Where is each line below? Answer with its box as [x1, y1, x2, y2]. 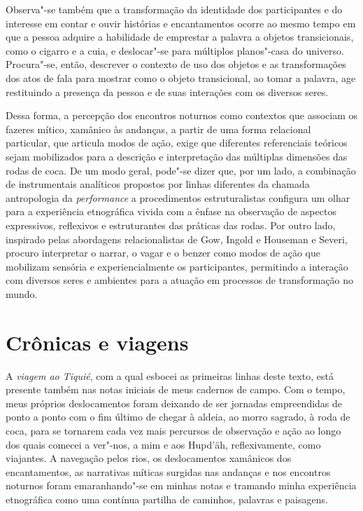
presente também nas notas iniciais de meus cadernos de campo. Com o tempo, [6, 382, 346, 397]
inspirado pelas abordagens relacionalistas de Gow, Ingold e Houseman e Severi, [6, 231, 348, 246]
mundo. [6, 286, 38, 301]
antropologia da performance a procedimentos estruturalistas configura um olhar [6, 190, 350, 205]
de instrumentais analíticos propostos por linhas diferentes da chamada [6, 177, 310, 191]
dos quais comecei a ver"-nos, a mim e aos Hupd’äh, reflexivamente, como [6, 437, 321, 451]
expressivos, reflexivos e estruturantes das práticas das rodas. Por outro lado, [6, 217, 336, 232]
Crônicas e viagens [6, 327, 189, 356]
